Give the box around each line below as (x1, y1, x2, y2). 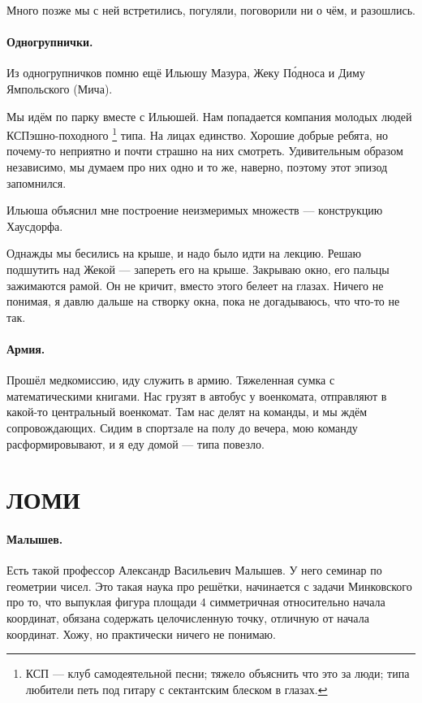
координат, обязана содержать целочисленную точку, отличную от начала (6, 610, 369, 627)
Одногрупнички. (6, 33, 93, 50)
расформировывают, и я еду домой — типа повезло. (6, 435, 265, 452)
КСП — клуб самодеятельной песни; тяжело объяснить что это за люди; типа (25, 665, 410, 682)
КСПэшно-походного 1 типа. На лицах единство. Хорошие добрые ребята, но (6, 124, 388, 143)
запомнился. (6, 174, 67, 191)
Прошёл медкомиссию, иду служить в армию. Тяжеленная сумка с (6, 371, 335, 388)
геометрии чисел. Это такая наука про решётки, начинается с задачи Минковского (6, 577, 412, 594)
